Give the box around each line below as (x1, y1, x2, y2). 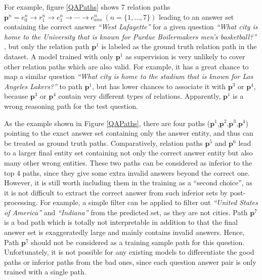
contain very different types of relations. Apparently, (58, 91, 221, 101)
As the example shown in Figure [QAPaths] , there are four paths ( (4, 117, 210, 128)
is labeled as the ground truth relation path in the (101, 41, 257, 52)
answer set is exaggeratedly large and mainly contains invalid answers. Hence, (4, 227, 245, 237)
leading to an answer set (158, 11, 234, 22)
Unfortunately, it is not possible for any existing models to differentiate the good (4, 247, 254, 257)
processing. (4, 197, 38, 208)
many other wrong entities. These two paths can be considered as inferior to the (4, 157, 252, 168)
